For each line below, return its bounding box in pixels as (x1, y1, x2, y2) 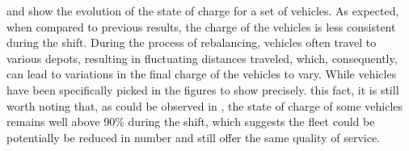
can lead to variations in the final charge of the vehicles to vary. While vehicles (6, 65, 397, 82)
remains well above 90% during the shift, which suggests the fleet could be (6, 113, 375, 130)
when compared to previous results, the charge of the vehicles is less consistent (6, 18, 396, 35)
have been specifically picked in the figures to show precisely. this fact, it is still (6, 81, 399, 98)
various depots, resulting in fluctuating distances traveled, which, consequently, (6, 49, 398, 66)
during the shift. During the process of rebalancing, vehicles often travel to (6, 34, 377, 51)
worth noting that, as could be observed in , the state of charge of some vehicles (6, 97, 403, 114)
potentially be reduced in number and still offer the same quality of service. (6, 128, 380, 145)
